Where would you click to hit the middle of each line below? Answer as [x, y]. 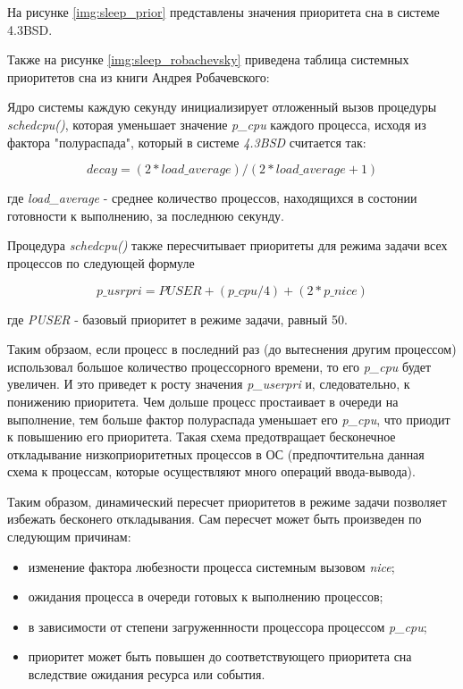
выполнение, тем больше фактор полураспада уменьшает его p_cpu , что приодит [229, 419]
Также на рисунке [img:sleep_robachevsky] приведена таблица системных [208, 59]
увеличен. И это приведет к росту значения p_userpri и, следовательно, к [209, 384]
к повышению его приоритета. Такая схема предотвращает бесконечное [202, 437]
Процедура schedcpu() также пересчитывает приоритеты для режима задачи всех [227, 245]
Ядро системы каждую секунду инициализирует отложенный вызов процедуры [222, 107]
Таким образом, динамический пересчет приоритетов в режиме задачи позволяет [227, 501]
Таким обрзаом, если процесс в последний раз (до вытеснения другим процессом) [232, 349]
